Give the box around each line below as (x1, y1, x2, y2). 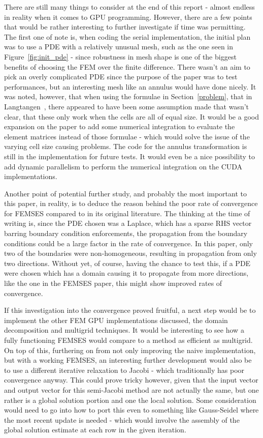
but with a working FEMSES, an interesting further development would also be (4, 355, 252, 365)
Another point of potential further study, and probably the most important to (4, 188, 247, 198)
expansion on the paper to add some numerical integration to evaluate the (4, 121, 235, 132)
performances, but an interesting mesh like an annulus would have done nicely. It (4, 81, 256, 92)
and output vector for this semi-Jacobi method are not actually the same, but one (4, 384, 259, 395)
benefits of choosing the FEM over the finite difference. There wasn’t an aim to (4, 61, 250, 72)
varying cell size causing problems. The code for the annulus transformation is (4, 141, 247, 152)
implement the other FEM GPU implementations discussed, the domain (4, 314, 228, 325)
